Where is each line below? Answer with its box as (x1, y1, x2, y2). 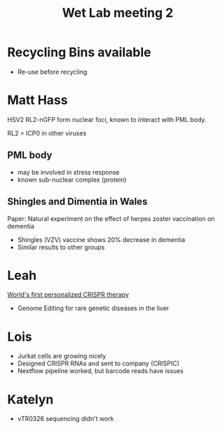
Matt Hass (7, 93, 68, 108)
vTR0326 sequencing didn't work (17, 415, 114, 423)
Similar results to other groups (17, 243, 105, 251)
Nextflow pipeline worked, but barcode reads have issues (17, 367, 184, 375)
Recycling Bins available (7, 44, 152, 60)
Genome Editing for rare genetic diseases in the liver (17, 304, 169, 313)
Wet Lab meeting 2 (62, 5, 174, 21)
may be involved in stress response (17, 168, 120, 176)
